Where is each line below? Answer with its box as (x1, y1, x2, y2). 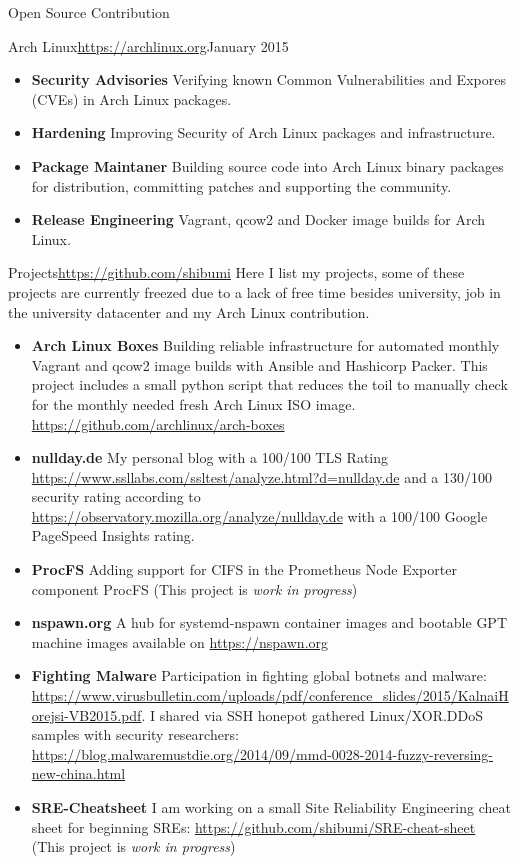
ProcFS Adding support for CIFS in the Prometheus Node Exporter (31, 559, 457, 580)
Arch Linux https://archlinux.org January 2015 (8, 35, 289, 56)
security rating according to (31, 486, 201, 507)
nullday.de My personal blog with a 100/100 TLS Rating (31, 447, 389, 468)
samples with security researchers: (31, 724, 239, 745)
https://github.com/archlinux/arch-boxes (31, 413, 285, 434)
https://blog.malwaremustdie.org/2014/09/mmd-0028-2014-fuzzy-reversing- (31, 743, 494, 764)
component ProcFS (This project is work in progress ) (31, 578, 358, 599)
